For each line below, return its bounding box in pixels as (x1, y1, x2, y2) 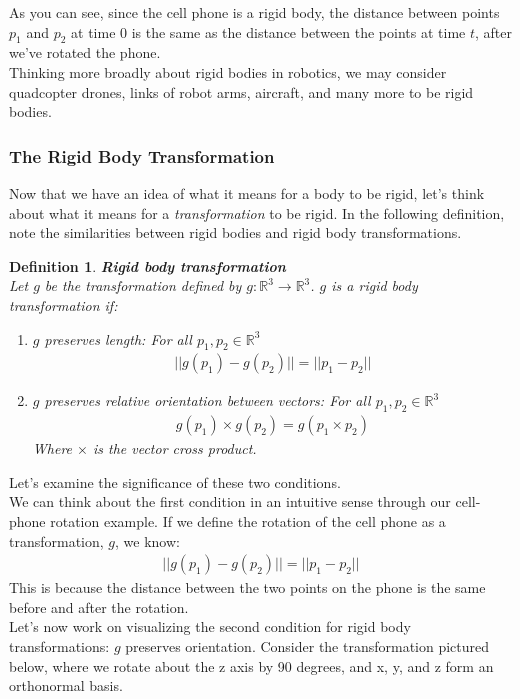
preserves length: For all (44, 328, 192, 349)
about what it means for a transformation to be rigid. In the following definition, (9, 202, 505, 223)
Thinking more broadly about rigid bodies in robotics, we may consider (9, 61, 447, 82)
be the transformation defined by (44, 275, 242, 296)
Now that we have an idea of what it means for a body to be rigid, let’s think (9, 182, 485, 203)
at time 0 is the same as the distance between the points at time (71, 21, 466, 42)
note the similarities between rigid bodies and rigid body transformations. (9, 222, 462, 243)
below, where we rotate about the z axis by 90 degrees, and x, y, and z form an (9, 655, 494, 676)
